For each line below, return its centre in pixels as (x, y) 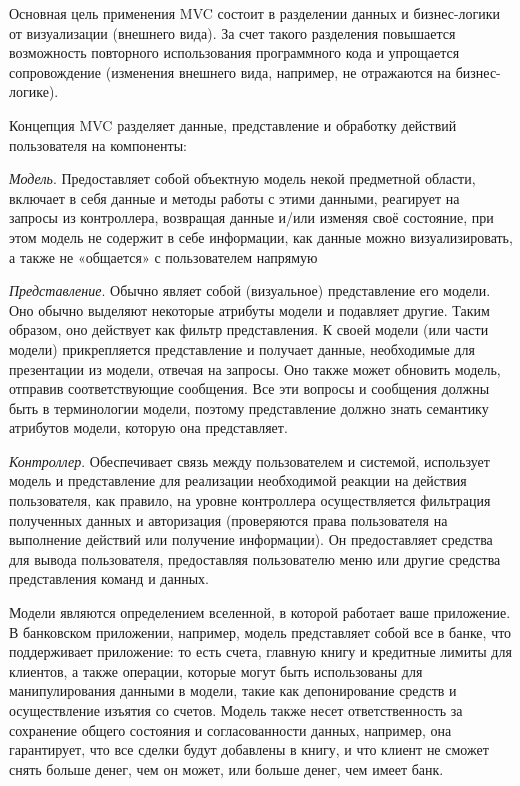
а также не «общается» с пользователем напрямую (163, 256)
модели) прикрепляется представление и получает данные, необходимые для (242, 348)
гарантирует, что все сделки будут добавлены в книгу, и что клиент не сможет (249, 749)
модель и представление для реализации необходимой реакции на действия (238, 480)
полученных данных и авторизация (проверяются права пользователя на (228, 519)
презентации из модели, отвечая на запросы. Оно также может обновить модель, (255, 368)
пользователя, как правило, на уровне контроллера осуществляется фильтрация (250, 500)
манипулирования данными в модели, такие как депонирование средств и (233, 690)
